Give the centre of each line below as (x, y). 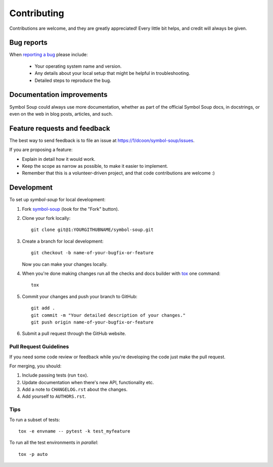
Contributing (37, 13)
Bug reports (29, 43)
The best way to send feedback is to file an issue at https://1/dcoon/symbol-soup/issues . (102, 140)
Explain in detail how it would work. (59, 159)
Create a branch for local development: (63, 241)
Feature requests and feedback (60, 128)
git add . (43, 308)
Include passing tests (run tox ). (55, 375)
